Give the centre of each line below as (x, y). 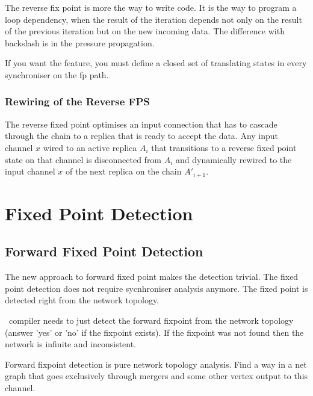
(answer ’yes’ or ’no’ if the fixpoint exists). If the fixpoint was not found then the (154, 332)
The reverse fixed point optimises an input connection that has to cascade (141, 124)
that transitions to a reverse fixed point (224, 147)
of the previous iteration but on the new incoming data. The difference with (145, 31)
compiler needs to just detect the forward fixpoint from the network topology (151, 320)
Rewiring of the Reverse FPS (77, 101)
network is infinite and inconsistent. (71, 344)
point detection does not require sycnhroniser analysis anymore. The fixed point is (156, 288)
